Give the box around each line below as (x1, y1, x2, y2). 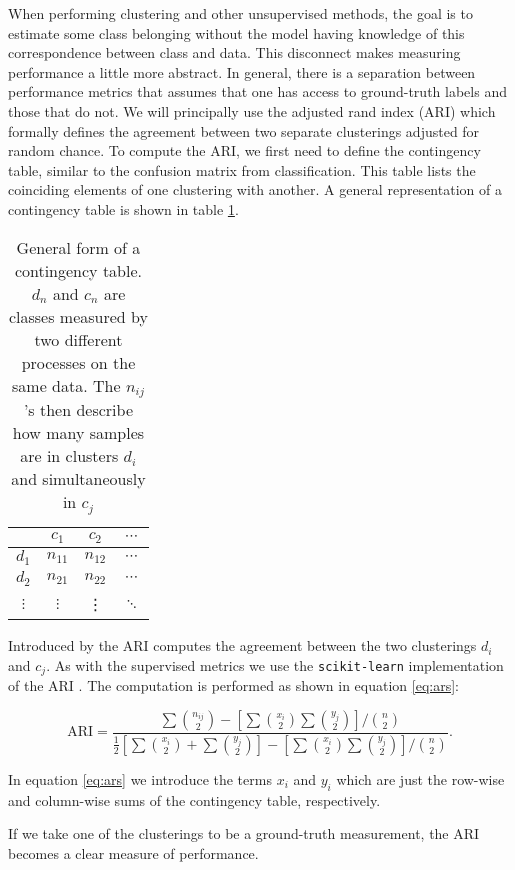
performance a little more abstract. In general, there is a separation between (8, 61, 476, 82)
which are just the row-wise (336, 768, 505, 789)
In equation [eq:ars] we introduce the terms (8, 768, 272, 789)
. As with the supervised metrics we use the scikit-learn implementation (46, 654, 504, 675)
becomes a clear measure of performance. (8, 842, 259, 863)
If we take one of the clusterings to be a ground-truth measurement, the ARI (8, 823, 480, 844)
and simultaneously (11, 467, 146, 491)
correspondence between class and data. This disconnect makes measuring (8, 42, 461, 63)
